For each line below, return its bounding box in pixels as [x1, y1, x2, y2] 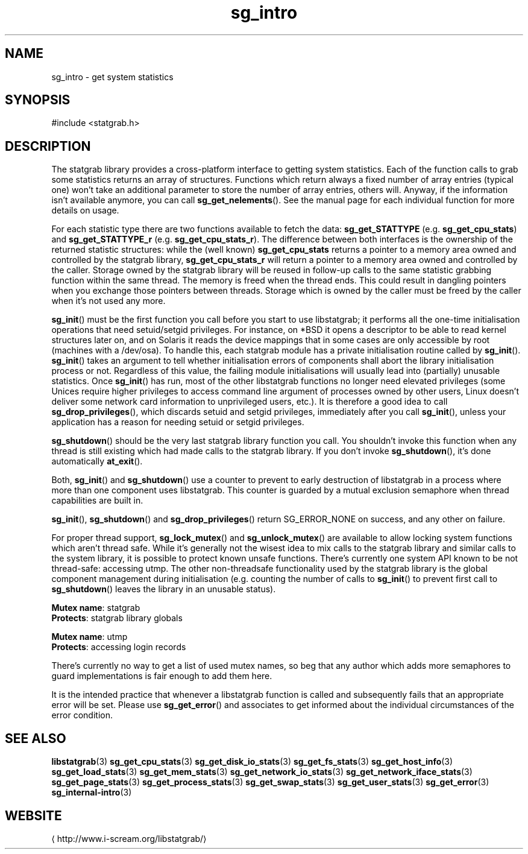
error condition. [51, 710, 113, 721]
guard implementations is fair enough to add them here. [51, 671, 272, 682]
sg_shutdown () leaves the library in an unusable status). [51, 584, 276, 595]
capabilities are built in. [51, 495, 143, 506]
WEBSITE [5, 808, 62, 823]
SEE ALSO [5, 730, 66, 746]
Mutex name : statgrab [51, 603, 140, 613]
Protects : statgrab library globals [51, 613, 183, 624]
